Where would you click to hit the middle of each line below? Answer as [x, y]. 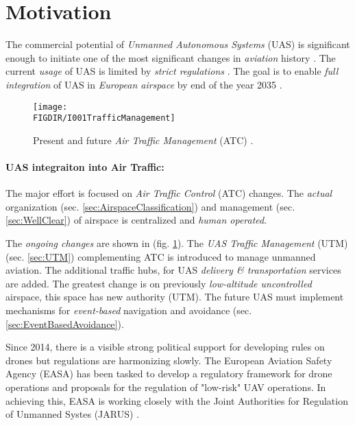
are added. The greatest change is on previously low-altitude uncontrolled [159, 283]
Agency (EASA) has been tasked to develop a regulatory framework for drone [169, 374]
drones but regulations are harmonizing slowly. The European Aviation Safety [169, 360]
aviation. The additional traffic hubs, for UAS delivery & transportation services [173, 270]
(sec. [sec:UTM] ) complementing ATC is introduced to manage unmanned [161, 256]
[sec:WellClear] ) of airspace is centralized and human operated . [136, 220]
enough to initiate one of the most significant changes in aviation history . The [171, 57]
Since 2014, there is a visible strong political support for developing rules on [165, 347]
